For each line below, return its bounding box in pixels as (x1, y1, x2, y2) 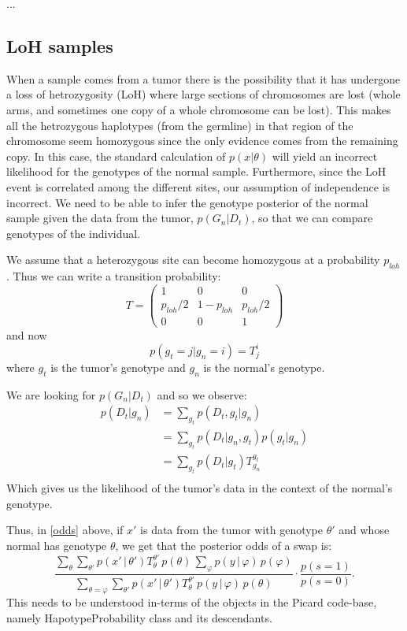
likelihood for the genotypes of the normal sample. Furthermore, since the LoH (6, 163, 387, 180)
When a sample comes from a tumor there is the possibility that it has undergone (6, 70, 401, 87)
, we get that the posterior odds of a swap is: (115, 537, 332, 554)
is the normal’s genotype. (203, 358, 325, 375)
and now (6, 326, 47, 343)
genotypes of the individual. (6, 225, 141, 241)
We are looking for (6, 386, 96, 403)
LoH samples (6, 33, 113, 58)
